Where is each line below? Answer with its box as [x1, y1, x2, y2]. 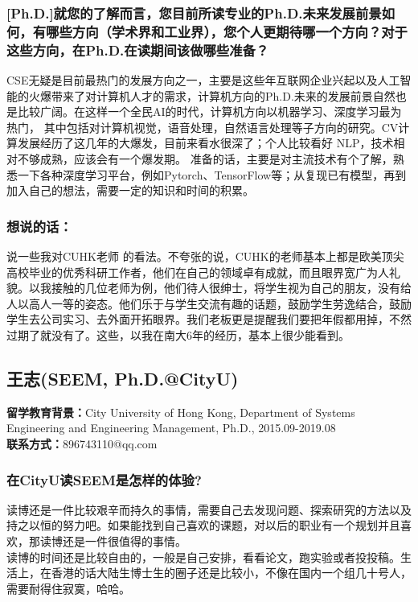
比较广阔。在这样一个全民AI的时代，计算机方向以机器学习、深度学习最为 [17, 103, 402, 120]
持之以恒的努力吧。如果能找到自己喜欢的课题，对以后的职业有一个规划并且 [6, 517, 400, 534]
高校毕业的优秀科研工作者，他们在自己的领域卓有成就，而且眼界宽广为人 [6, 263, 389, 280]
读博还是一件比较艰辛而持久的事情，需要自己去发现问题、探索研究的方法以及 [6, 501, 412, 517]
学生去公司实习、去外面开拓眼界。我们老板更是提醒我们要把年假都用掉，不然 [6, 311, 412, 328]
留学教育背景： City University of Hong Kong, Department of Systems [6, 403, 355, 420]
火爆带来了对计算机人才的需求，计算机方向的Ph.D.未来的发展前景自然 [28, 87, 395, 104]
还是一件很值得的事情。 [62, 532, 186, 549]
